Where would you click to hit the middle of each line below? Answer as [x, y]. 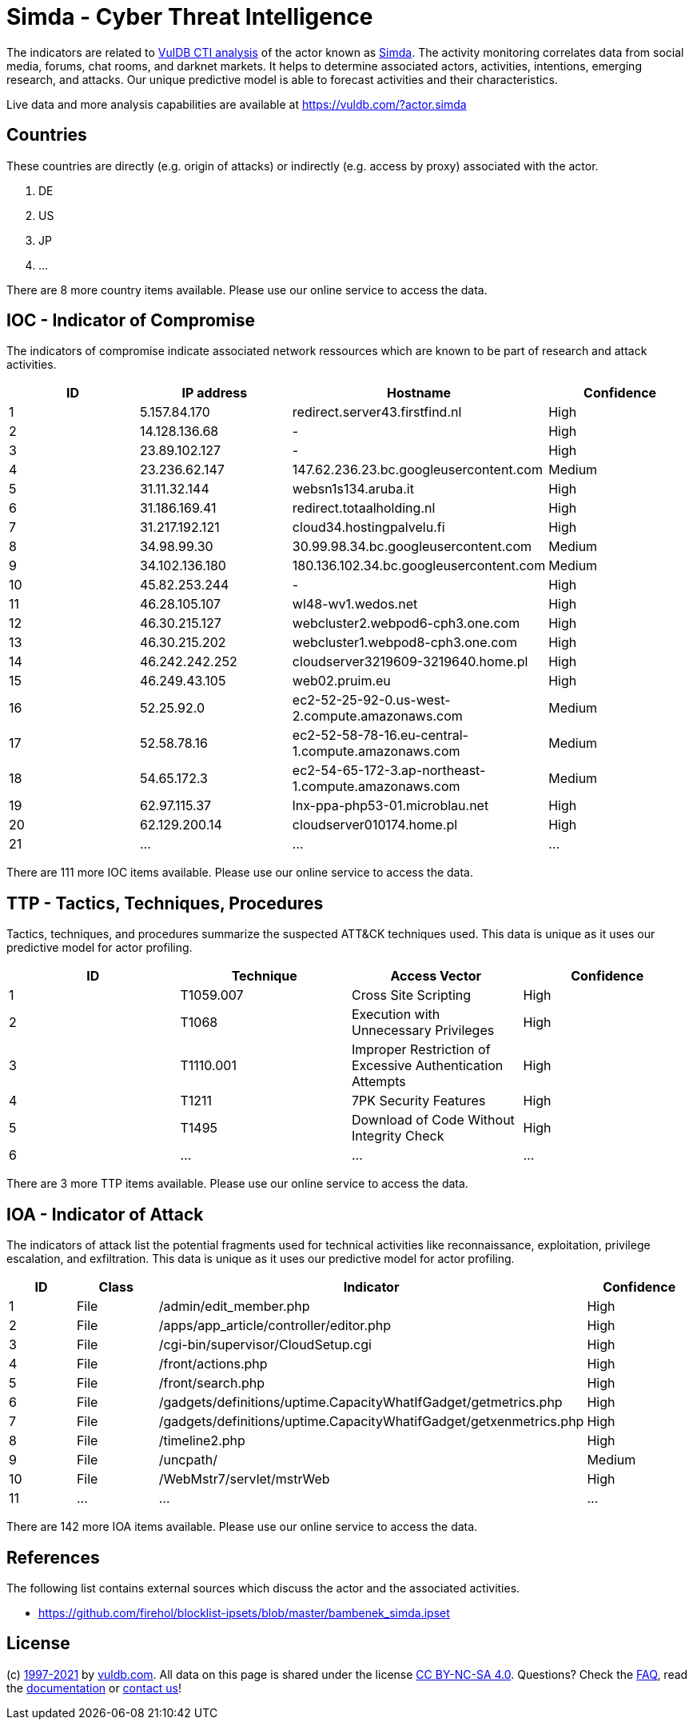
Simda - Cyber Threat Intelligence [190, 17]
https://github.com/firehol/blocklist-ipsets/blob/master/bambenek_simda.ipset [244, 1612]
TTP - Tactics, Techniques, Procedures [165, 903]
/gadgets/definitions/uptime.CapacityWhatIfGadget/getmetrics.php [360, 1402]
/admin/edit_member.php [234, 1306]
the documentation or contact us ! [94, 1688]
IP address [215, 393]
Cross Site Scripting [412, 995]
